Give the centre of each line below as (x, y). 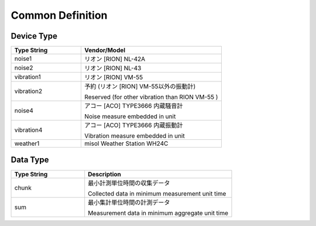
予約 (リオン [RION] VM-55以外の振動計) (140, 87)
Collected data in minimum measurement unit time (157, 193)
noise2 (24, 68)
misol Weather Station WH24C (126, 143)
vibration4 (28, 130)
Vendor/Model (105, 50)
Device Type (34, 36)
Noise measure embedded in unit (130, 117)
